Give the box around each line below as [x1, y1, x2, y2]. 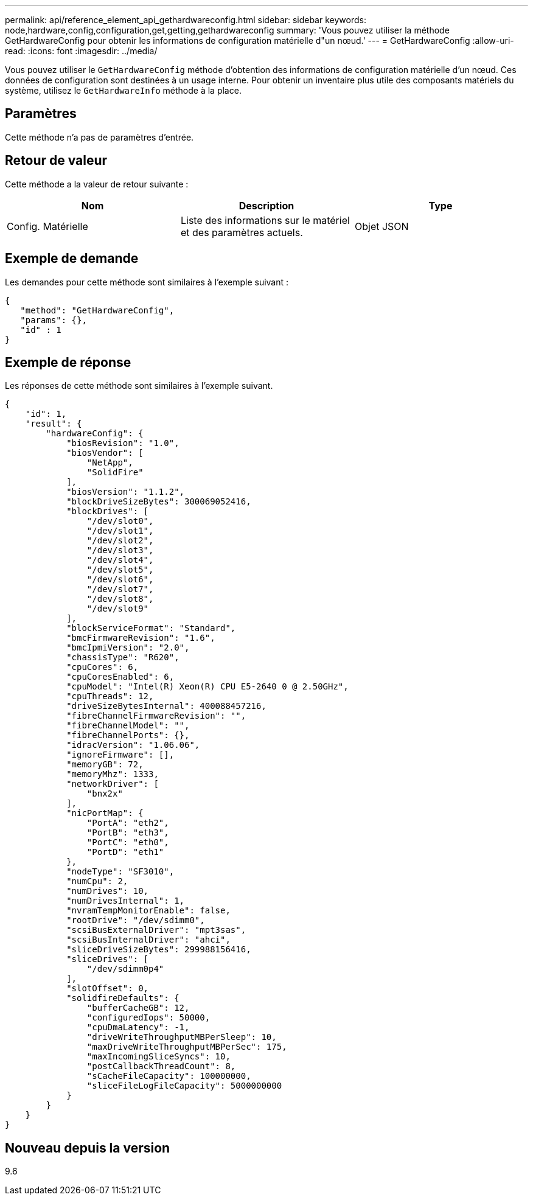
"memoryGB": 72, [66, 759, 144, 770]
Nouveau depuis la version [5, 1140, 170, 1156]
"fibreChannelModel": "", [66, 720, 190, 731]
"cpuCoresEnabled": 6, [66, 672, 175, 682]
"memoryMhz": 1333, [66, 769, 159, 780]
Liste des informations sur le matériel [180, 214, 350, 226]
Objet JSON [354, 220, 409, 232]
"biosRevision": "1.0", [66, 438, 179, 448]
